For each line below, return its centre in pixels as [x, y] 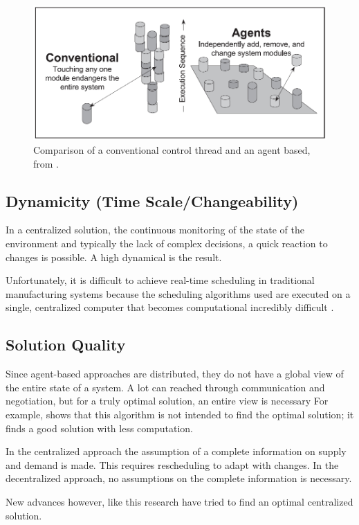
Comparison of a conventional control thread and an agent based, [172, 150]
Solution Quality [66, 345]
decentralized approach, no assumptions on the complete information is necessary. [179, 478]
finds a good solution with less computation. [99, 428]
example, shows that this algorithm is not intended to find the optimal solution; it [180, 414]
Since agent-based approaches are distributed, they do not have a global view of [175, 374]
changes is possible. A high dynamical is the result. [114, 257]
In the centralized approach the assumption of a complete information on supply [176, 451]
